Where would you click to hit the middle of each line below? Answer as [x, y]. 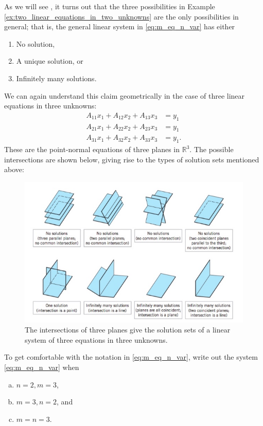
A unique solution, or [50, 61]
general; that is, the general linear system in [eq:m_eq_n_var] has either [120, 26]
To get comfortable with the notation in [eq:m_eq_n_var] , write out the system [131, 357]
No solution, [36, 43]
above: [14, 169]
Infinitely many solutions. [56, 78]
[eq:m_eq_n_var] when [42, 367]
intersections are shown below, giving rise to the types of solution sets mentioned [132, 159]
